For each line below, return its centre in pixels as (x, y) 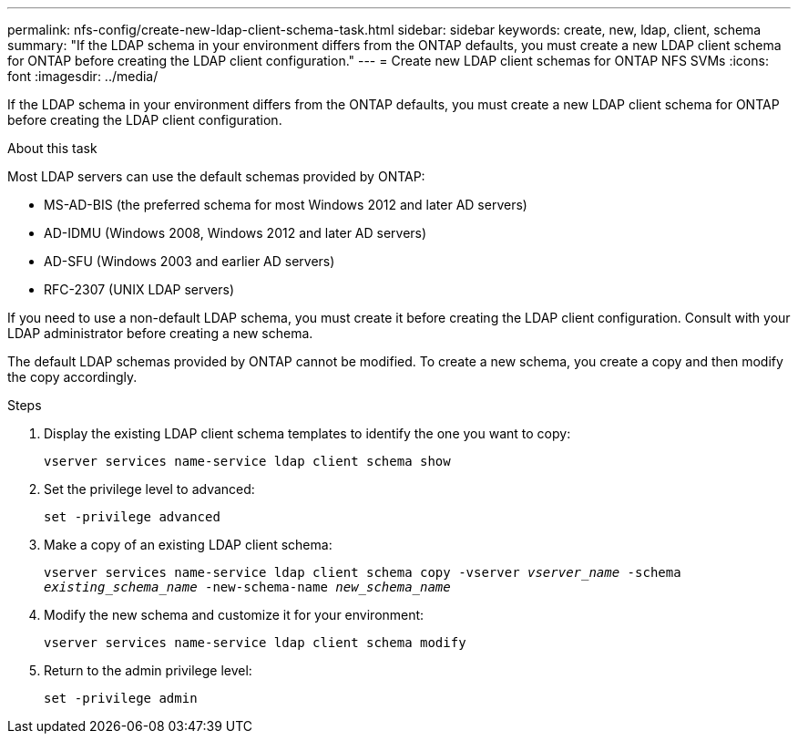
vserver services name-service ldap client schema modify (255, 643)
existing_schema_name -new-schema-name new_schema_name (247, 587)
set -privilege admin (121, 698)
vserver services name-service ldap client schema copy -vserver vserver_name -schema (363, 572)
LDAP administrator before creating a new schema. (160, 333)
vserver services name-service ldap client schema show (247, 461)
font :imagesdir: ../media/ (83, 76)
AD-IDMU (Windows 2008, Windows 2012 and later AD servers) (235, 233)
